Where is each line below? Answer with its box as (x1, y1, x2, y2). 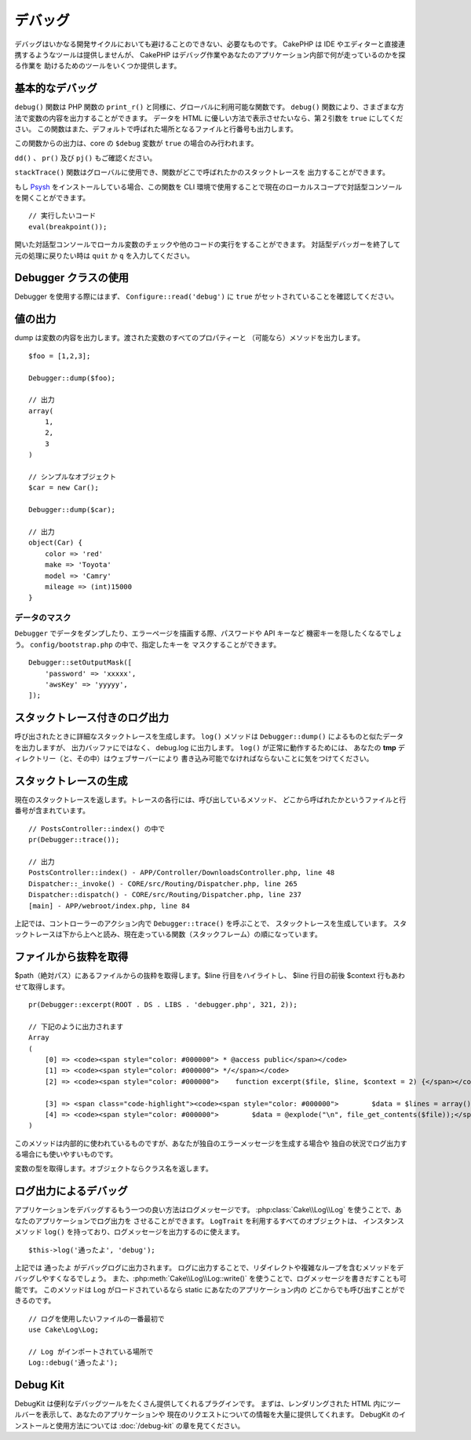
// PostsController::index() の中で (28, 824, 166, 833)
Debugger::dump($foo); (28, 373, 116, 383)
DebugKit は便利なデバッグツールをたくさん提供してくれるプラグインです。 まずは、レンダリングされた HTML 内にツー (14, 1398, 401, 1408)
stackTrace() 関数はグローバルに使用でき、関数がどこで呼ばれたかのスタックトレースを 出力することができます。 (14, 167, 390, 177)
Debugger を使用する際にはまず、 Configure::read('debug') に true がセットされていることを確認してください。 (14, 291, 399, 302)
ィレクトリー (14, 754, 57, 764)
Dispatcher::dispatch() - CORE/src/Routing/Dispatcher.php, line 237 (28, 890, 302, 900)
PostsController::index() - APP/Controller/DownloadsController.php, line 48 (28, 868, 335, 878)
